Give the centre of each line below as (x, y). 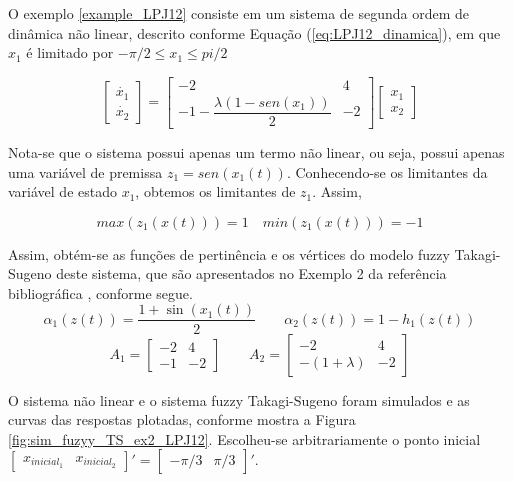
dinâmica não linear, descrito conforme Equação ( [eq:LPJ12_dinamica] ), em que (254, 32)
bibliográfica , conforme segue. (100, 292)
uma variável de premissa (85, 171)
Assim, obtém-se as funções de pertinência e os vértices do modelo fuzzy (229, 253)
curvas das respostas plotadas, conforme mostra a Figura (182, 419)
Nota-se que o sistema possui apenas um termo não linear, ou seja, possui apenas (256, 151)
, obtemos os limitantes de (215, 191)
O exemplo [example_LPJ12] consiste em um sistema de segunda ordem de (239, 13)
